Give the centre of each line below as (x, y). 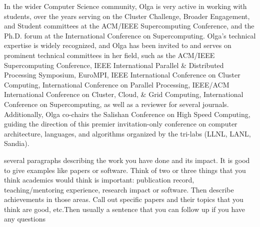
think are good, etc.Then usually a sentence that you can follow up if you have (125, 209)
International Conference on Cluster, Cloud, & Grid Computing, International (124, 94)
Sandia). (17, 143)
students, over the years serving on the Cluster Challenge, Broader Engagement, (127, 16)
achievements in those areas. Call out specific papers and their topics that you (124, 199)
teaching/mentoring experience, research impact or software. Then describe (119, 189)
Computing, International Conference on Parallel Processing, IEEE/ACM (117, 84)
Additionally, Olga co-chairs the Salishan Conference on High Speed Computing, (127, 114)
